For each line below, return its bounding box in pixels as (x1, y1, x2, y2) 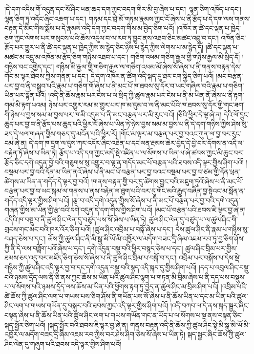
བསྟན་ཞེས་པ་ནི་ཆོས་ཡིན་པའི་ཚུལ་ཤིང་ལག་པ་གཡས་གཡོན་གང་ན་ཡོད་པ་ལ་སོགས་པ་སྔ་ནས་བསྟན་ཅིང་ (4, 310, 243, 320)
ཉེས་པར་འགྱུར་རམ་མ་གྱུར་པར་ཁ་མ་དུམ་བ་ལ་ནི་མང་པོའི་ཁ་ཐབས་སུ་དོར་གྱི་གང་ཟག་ (48, 99, 245, 109)
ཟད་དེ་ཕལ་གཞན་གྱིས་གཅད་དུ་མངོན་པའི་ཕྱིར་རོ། (4, 128, 117, 138)
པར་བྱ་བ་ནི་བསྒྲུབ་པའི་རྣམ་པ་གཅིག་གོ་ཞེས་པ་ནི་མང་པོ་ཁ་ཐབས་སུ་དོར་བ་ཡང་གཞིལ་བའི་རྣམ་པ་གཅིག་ (4, 80, 244, 90)
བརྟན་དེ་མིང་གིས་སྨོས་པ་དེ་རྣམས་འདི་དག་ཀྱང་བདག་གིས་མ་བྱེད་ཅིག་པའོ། (4, 23, 174, 33)
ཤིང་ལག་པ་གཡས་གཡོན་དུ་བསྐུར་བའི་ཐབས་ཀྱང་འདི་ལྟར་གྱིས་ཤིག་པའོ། (4, 300, 169, 311)
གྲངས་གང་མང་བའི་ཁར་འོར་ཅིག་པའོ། (4, 224, 91, 234)
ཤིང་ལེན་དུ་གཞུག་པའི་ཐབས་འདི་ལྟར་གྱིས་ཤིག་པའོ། (4, 338, 122, 349)
